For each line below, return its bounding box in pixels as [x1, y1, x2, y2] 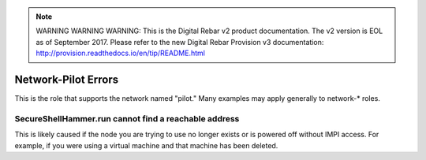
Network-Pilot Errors [14, 73, 118, 86]
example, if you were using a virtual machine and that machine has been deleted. [14, 140, 278, 150]
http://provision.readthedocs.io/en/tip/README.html [35, 48, 205, 58]
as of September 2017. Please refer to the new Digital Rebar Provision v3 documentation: [35, 37, 324, 47]
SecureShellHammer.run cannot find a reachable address [14, 113, 240, 124]
